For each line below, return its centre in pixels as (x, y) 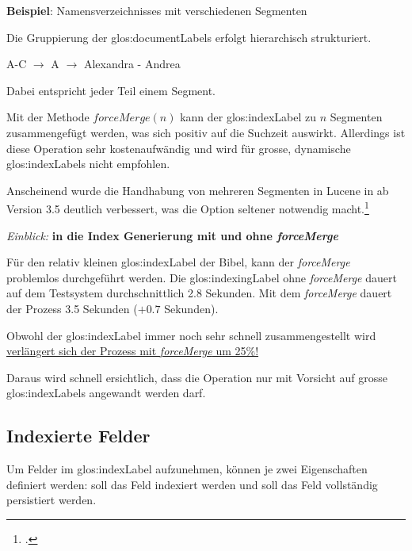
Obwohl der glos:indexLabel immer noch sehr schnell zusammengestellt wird (191, 335)
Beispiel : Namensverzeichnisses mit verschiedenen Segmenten (157, 10)
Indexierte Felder (78, 436)
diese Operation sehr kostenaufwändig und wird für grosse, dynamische (179, 148)
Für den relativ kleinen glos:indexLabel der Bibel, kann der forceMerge (178, 262)
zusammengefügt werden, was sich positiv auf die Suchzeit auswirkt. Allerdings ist (206, 132)
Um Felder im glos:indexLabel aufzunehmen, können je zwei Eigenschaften (187, 469)
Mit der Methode (48, 117)
